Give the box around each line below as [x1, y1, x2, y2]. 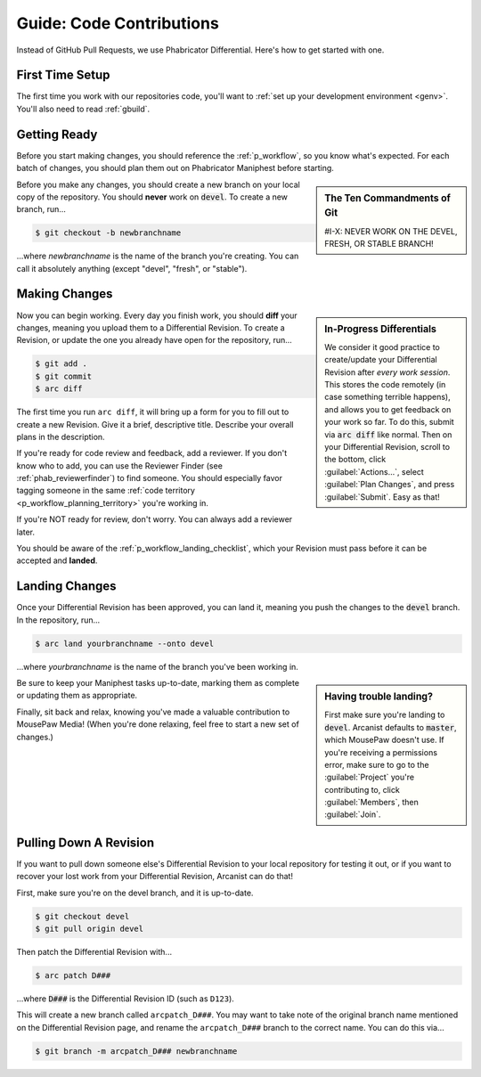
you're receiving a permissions [324, 747, 438, 757]
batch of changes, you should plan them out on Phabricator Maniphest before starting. [16, 163, 334, 174]
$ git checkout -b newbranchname [35, 228, 182, 238]
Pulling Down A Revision [16, 835, 155, 850]
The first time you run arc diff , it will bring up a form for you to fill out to [16, 406, 289, 418]
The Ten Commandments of [324, 192, 452, 204]
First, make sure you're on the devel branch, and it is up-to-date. [16, 887, 254, 898]
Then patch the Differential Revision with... [16, 947, 173, 958]
